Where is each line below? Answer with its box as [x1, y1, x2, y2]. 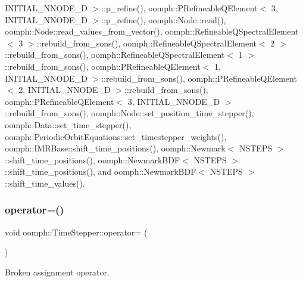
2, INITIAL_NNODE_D [18, 83, 111, 96]
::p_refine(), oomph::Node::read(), [101, 13, 226, 26]
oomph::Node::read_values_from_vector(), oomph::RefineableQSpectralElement [5, 25, 299, 38]
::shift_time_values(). [5, 176, 85, 189]
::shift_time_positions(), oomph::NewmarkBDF [5, 153, 180, 166]
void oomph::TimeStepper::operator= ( [5, 225, 148, 238]
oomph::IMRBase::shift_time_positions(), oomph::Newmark [5, 142, 226, 154]
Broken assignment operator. [5, 265, 110, 278]
